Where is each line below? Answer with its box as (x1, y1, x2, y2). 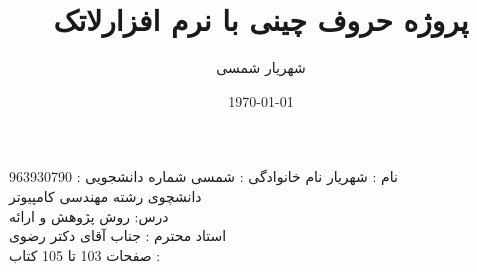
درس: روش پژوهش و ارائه (9, 205, 169, 226)
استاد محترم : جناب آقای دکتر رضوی (9, 225, 227, 246)
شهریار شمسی (216, 57, 306, 78)
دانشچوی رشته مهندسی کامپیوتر (9, 185, 202, 206)
